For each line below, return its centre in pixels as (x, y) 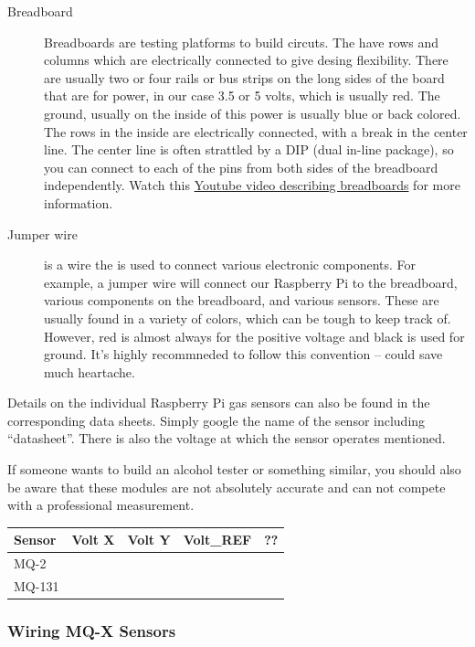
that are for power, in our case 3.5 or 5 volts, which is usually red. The (242, 95)
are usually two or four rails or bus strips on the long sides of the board (244, 77)
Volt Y (149, 540)
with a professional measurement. (101, 505)
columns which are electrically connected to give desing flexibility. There (246, 60)
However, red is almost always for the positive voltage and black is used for (254, 336)
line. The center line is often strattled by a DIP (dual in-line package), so (249, 149)
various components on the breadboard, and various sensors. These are (242, 300)
